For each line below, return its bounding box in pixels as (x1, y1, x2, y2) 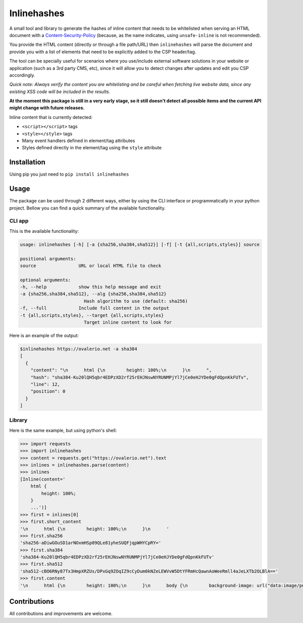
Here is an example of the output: (9, 333, 79, 339)
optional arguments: (20, 277, 71, 283)
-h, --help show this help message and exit (20, 284, 162, 290)
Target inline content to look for (83, 319, 172, 325)
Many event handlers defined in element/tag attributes (22, 138, 135, 144)
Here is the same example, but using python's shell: (9, 427, 117, 433)
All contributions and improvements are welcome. (9, 610, 113, 617)
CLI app (9, 218, 29, 225)
